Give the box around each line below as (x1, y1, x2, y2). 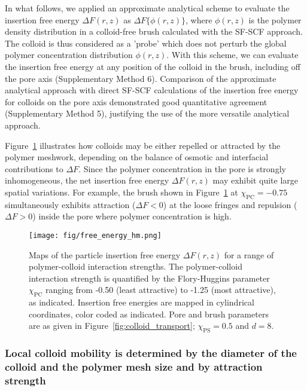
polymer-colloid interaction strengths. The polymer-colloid (29, 260, 242, 273)
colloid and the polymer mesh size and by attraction (5, 359, 263, 374)
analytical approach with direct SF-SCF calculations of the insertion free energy (5, 84, 299, 96)
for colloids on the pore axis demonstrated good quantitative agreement (5, 95, 268, 108)
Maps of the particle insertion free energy (29, 248, 181, 261)
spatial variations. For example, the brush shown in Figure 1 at (5, 185, 238, 198)
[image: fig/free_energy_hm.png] (29, 231, 162, 240)
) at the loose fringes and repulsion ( (163, 198, 297, 210)
